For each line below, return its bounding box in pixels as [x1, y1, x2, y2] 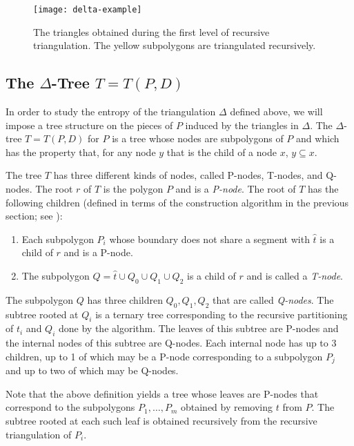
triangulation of [6, 427, 72, 441]
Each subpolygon [21, 231, 94, 246]
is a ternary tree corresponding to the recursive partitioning [95, 307, 348, 321]
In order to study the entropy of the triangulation [6, 104, 216, 119]
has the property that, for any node [6, 144, 156, 159]
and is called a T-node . [246, 268, 344, 282]
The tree [6, 168, 42, 182]
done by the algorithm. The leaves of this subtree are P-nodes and [59, 321, 339, 336]
